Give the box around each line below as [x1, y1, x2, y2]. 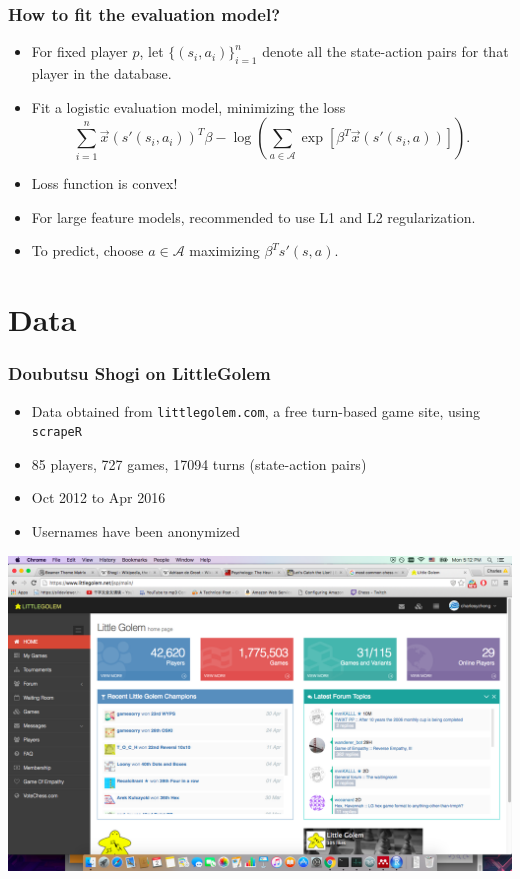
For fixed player [31, 41, 128, 62]
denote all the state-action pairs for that [262, 41, 509, 62]
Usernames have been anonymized [31, 521, 241, 542]
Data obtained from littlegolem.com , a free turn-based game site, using [31, 400, 481, 421]
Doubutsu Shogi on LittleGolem [8, 361, 271, 386]
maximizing [189, 240, 260, 261]
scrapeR [31, 425, 82, 440]
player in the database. [31, 63, 172, 84]
